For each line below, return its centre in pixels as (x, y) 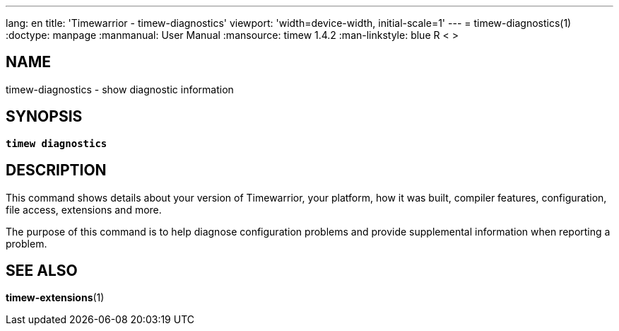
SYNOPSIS (44, 117)
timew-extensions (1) (55, 298)
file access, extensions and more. (84, 209)
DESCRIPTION (56, 170)
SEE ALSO (42, 270)
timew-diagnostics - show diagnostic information (120, 89)
